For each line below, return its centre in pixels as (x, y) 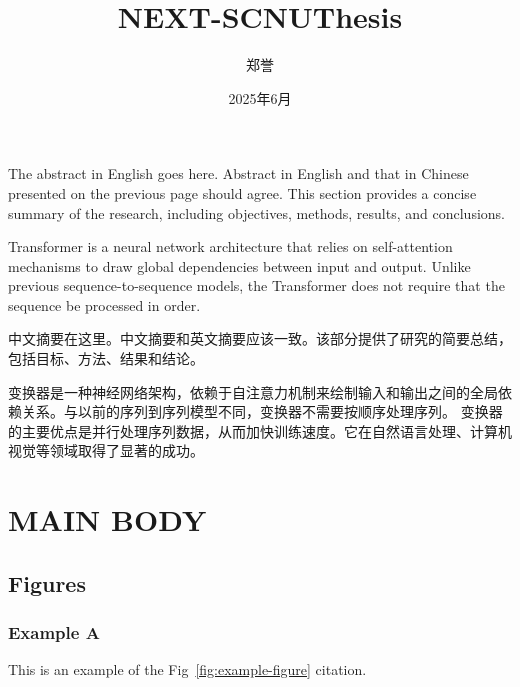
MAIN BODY (107, 519)
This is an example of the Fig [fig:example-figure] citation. (187, 669)
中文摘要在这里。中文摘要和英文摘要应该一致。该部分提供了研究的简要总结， (260, 338)
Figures (47, 582)
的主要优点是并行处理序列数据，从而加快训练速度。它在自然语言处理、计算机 (260, 430)
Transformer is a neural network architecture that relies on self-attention (230, 246)
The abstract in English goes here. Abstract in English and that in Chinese (238, 173)
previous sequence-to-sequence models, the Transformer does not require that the (256, 285)
